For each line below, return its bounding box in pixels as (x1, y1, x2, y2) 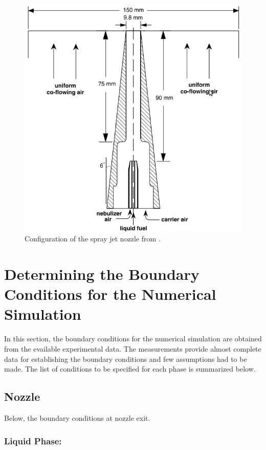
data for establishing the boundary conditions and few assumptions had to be (4, 353, 247, 364)
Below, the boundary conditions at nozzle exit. (4, 412, 150, 423)
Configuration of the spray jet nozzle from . (25, 233, 161, 244)
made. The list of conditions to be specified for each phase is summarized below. (4, 363, 256, 374)
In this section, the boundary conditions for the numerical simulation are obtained (4, 333, 262, 344)
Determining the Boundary (4, 263, 199, 284)
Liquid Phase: (4, 434, 62, 447)
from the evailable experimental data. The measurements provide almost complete (4, 343, 261, 354)
